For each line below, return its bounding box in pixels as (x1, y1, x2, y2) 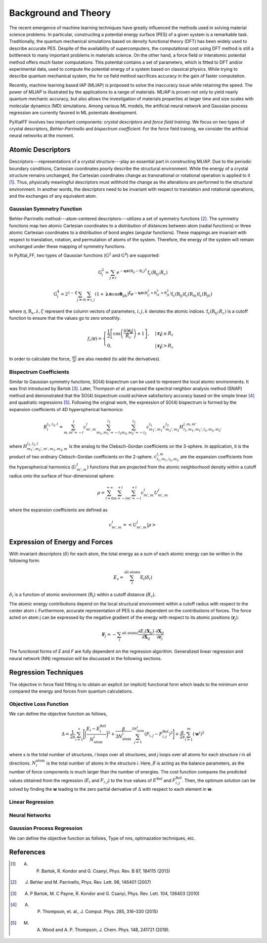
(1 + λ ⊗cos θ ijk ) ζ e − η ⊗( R (94, 290, 148, 299)
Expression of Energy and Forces (9, 538, 113, 546)
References (9, 848, 45, 857)
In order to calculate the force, (9, 356, 71, 362)
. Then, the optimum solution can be (182, 777, 256, 783)
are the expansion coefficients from (180, 454, 253, 460)
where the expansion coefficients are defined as (9, 507, 108, 513)
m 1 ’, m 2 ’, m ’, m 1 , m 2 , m (27, 446, 68, 452)
